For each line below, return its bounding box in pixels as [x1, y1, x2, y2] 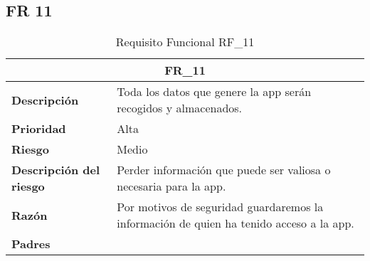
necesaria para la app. [117, 178, 226, 195]
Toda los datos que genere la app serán [117, 83, 312, 100]
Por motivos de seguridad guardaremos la [117, 198, 324, 215]
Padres [11, 235, 51, 252]
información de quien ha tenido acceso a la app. [117, 215, 354, 232]
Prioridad [11, 120, 66, 137]
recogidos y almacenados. [117, 100, 243, 117]
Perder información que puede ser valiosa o [117, 161, 331, 179]
